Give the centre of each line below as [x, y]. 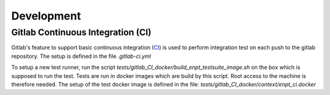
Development [46, 16]
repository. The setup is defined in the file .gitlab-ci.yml [81, 56]
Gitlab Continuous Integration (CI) [81, 32]
